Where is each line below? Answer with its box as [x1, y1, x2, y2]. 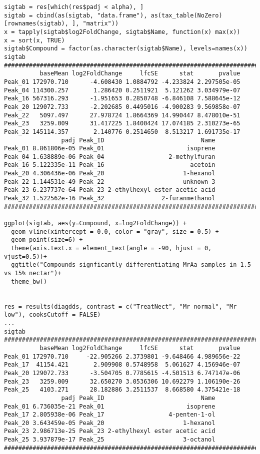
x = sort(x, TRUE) [4, 36, 65, 44]
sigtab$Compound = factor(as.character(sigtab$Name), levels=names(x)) [4, 45, 247, 52]
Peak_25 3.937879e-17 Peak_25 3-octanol [4, 436, 215, 444]
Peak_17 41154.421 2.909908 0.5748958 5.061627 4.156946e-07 [4, 361, 240, 369]
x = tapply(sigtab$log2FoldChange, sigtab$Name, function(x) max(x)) [4, 28, 240, 35]
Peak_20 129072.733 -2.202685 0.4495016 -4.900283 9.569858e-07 [4, 103, 240, 110]
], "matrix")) [72, 20, 119, 27]
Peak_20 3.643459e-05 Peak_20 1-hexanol [4, 419, 215, 427]
